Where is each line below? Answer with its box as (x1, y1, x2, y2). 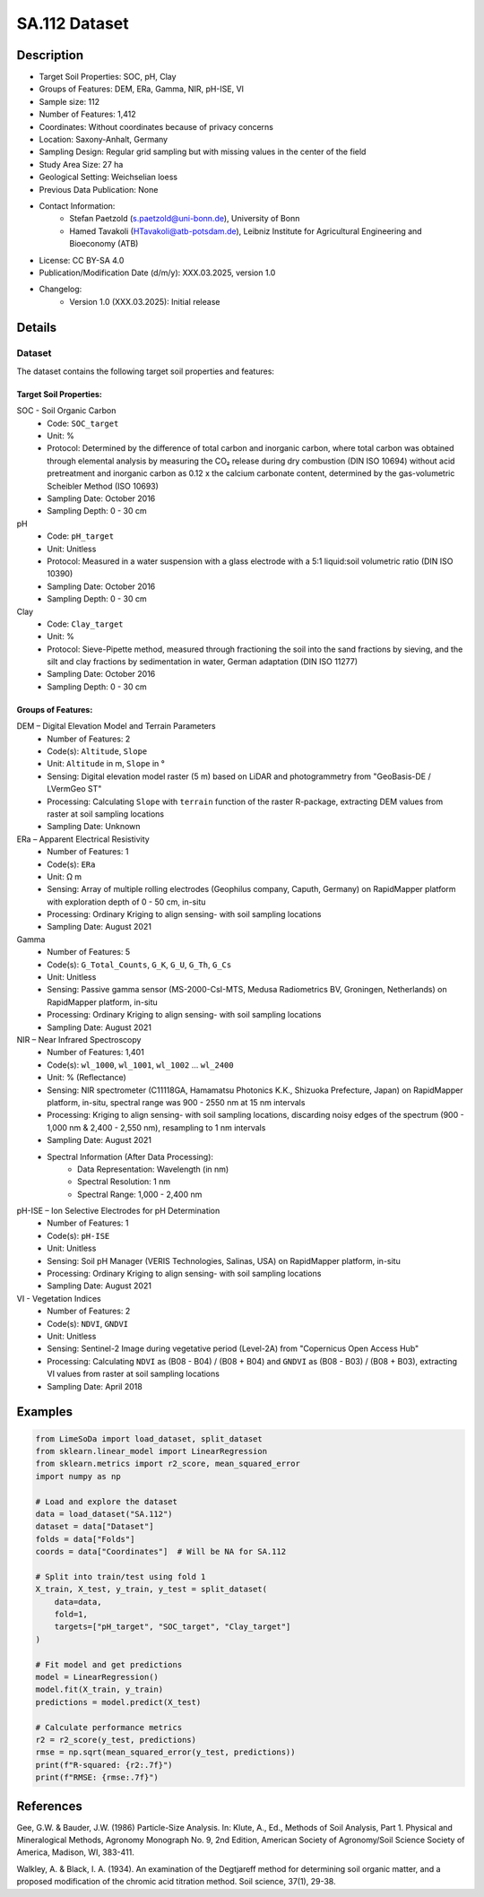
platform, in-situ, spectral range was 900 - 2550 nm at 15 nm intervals (47, 1096, 306, 1107)
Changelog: (39, 283, 82, 295)
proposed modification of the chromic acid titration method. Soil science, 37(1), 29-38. (16, 1876, 336, 1887)
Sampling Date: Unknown (47, 821, 141, 832)
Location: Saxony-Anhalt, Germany (39, 134, 169, 145)
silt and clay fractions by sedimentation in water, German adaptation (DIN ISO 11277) (47, 656, 359, 667)
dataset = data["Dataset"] (35, 1521, 154, 1532)
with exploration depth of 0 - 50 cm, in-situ (47, 897, 206, 907)
